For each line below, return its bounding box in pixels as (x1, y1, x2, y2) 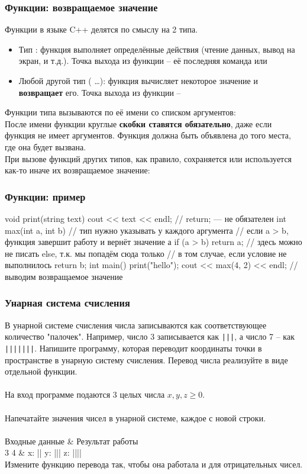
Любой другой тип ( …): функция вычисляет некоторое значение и (18, 75, 258, 86)
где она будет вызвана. (5, 140, 86, 153)
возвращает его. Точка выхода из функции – (18, 86, 181, 98)
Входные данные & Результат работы (5, 434, 138, 447)
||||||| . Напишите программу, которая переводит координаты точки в (5, 342, 262, 354)
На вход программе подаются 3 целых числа (5, 388, 165, 401)
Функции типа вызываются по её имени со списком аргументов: (5, 106, 236, 118)
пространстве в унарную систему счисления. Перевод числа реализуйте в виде (5, 353, 288, 366)
